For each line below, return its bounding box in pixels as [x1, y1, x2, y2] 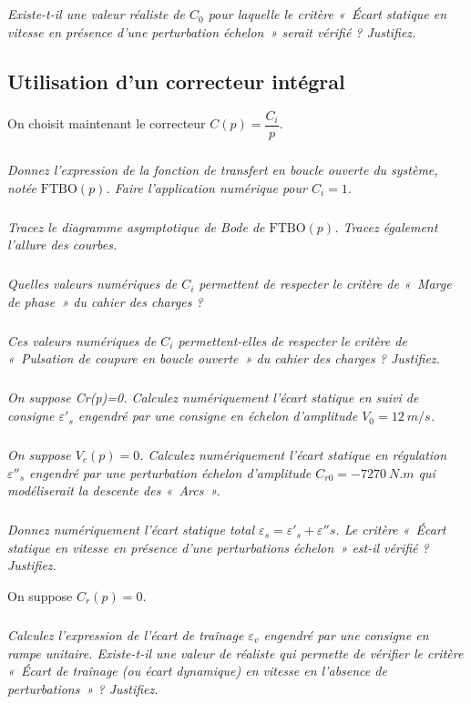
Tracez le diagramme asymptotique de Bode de [7, 217, 265, 236]
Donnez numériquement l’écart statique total [7, 520, 255, 539]
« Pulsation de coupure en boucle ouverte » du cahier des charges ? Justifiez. [7, 349, 440, 368]
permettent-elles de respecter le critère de [178, 331, 407, 350]
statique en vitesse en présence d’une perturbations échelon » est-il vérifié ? [7, 537, 429, 556]
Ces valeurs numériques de [7, 331, 157, 350]
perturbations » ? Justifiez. [7, 678, 159, 698]
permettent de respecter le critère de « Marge [199, 274, 452, 293]
